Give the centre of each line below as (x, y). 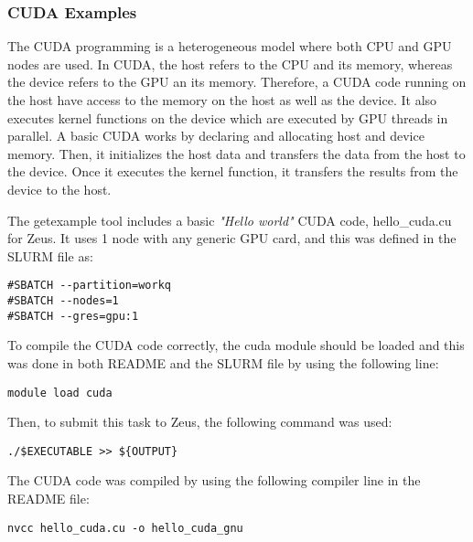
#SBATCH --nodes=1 (63, 301)
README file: (48, 498)
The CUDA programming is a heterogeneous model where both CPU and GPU (230, 46)
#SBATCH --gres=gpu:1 (73, 316)
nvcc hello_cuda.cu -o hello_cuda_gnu (125, 528)
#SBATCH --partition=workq (89, 286)
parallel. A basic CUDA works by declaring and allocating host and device (216, 136)
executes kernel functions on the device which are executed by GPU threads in (228, 117)
